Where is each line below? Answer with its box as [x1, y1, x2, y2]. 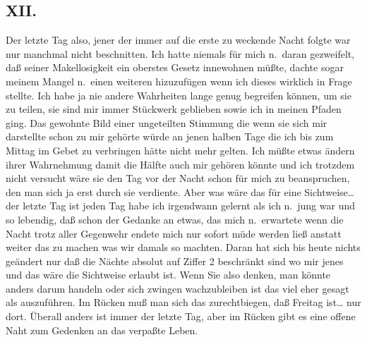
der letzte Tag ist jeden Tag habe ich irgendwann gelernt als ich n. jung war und [6, 198, 355, 213]
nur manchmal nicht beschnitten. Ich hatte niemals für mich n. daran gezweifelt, [6, 46, 355, 61]
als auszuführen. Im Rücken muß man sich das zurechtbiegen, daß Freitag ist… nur [6, 295, 361, 310]
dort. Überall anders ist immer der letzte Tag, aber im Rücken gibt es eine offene [6, 309, 356, 324]
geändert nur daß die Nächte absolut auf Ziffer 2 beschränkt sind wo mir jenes [6, 253, 344, 268]
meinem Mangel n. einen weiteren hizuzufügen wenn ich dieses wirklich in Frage [6, 73, 352, 88]
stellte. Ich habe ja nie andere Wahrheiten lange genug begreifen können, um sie [6, 87, 351, 102]
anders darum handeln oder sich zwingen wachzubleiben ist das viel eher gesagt [6, 281, 349, 295]
